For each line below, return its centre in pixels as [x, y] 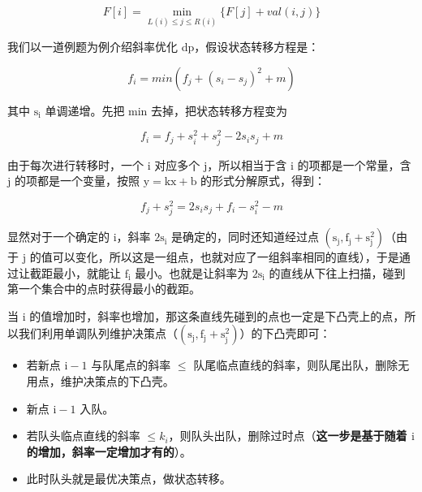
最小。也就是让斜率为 [192, 272]
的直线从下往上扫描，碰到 [337, 272]
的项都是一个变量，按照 [77, 181]
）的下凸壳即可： [285, 333]
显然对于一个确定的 [58, 237]
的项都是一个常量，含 [354, 164]
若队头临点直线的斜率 [83, 436]
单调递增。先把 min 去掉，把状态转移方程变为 [166, 110]
